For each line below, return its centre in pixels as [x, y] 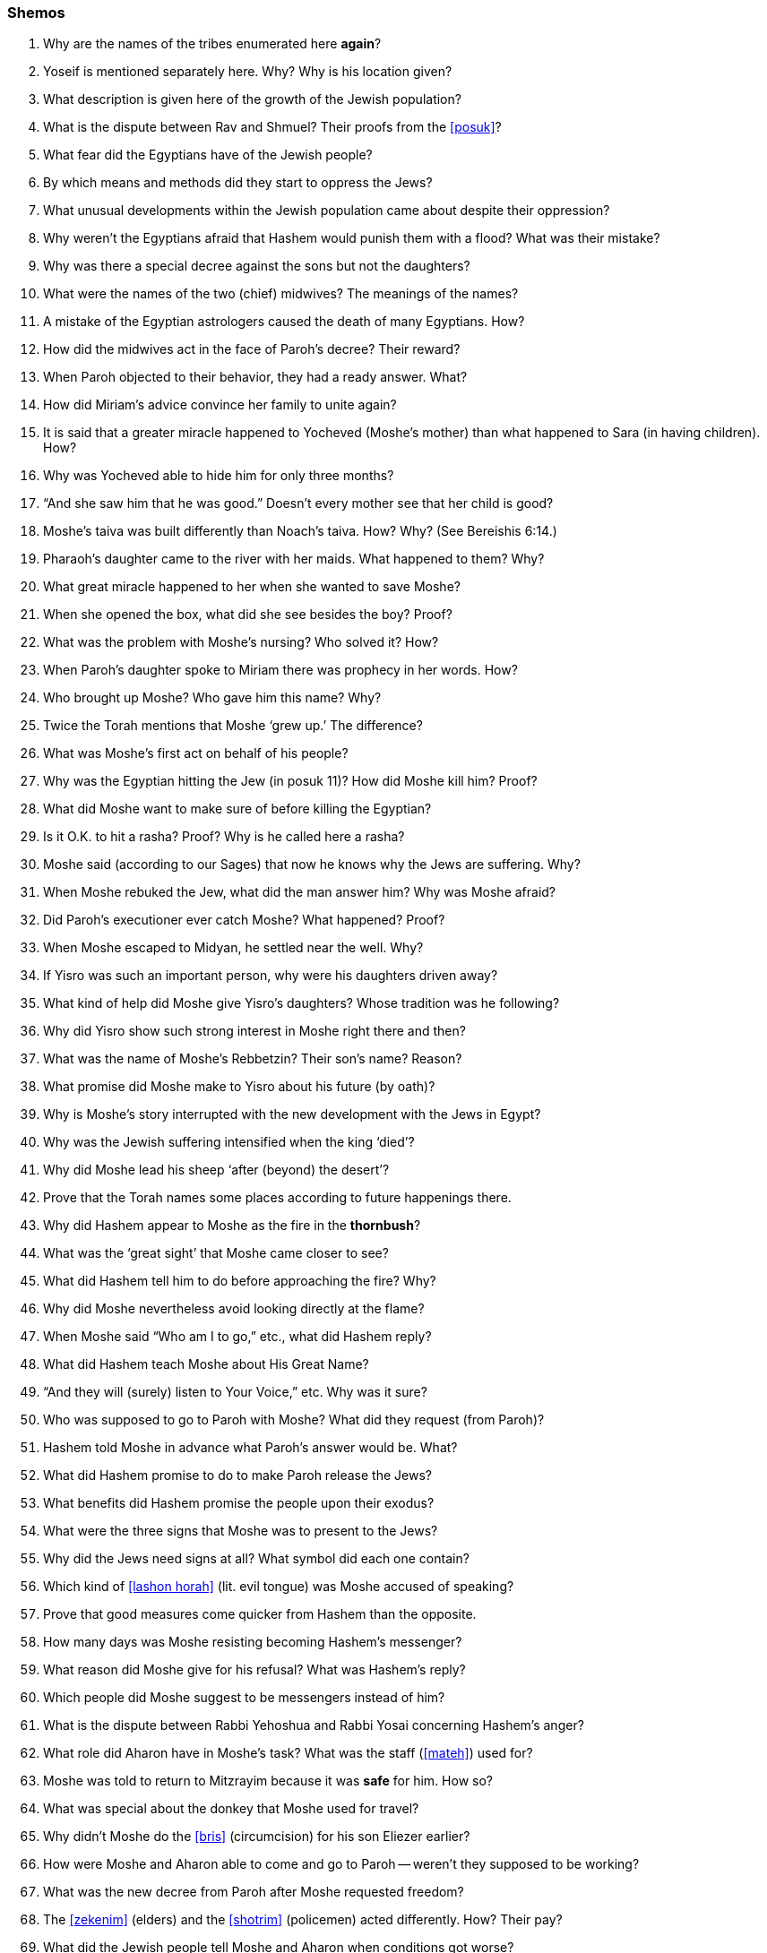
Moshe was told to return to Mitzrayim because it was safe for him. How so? [268, 1781]
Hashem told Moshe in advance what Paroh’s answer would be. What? [250, 1448]
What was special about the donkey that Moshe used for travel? [231, 1809]
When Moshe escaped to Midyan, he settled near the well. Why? [233, 948]
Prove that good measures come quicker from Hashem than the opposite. [260, 1614]
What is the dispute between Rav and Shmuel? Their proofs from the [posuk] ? [272, 127]
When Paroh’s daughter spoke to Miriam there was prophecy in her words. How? [280, 670]
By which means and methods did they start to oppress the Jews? [238, 183]
